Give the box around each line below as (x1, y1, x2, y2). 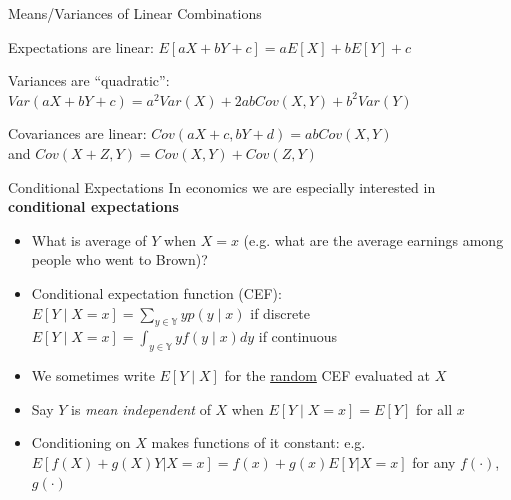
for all (415, 398, 453, 419)
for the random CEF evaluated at (224, 365, 431, 386)
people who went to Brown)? (31, 249, 208, 270)
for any (412, 451, 456, 472)
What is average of (31, 229, 147, 250)
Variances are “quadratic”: (8, 70, 170, 91)
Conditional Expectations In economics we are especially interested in (8, 176, 436, 197)
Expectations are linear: (8, 36, 154, 57)
